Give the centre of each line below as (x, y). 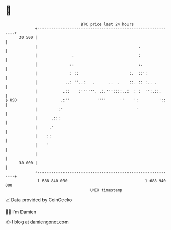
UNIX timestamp (106, 190)
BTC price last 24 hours (108, 24)
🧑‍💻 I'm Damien (21, 212)
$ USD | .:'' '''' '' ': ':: (86, 100)
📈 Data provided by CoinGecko (39, 200)
